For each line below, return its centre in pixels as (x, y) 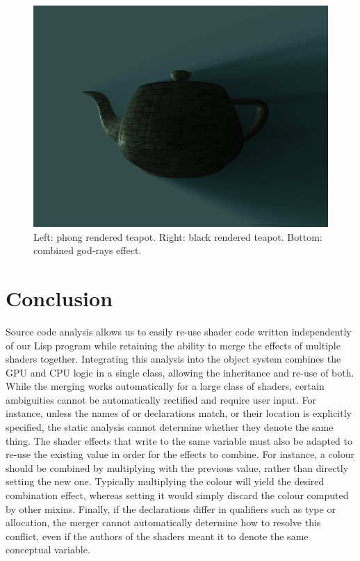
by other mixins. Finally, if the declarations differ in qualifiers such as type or (171, 508)
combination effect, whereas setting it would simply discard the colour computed (177, 495)
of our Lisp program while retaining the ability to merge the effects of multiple (173, 345)
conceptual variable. (48, 550)
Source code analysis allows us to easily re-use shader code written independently (179, 331)
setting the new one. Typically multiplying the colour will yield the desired (165, 481)
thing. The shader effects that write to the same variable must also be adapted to (179, 440)
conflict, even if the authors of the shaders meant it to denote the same (157, 536)
